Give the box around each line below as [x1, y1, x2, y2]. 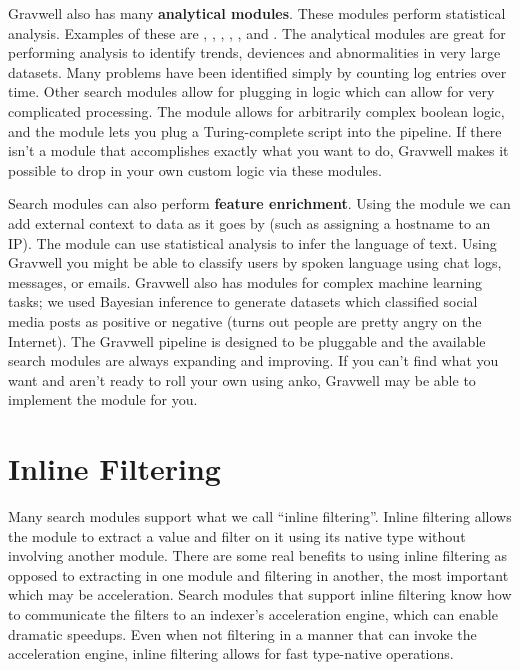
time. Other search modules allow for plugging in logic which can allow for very [8, 81, 495, 102]
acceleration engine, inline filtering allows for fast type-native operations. [8, 643, 454, 664]
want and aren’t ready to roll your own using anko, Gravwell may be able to [8, 369, 476, 390]
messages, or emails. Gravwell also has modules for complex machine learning [8, 271, 483, 292]
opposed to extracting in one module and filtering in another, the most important [8, 564, 509, 585]
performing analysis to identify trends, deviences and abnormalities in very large [8, 42, 501, 63]
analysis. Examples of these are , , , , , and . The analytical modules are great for [8, 22, 506, 43]
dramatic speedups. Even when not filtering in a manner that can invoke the [8, 623, 477, 644]
